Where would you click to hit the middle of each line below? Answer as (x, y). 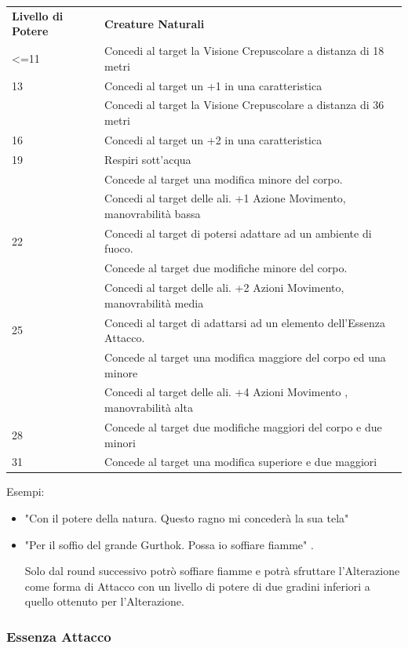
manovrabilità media (154, 302)
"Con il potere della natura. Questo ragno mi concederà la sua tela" (187, 518)
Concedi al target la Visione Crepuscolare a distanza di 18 (244, 51)
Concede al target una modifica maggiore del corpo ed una (245, 357)
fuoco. (119, 248)
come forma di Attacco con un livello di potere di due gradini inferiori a (197, 586)
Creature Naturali (155, 23)
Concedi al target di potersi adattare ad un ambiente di (238, 233)
